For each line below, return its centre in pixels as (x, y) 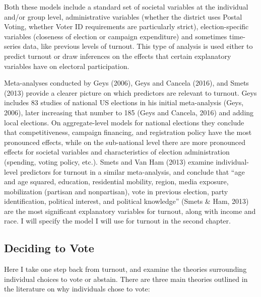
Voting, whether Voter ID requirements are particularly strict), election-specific (126, 26)
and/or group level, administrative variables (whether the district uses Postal (123, 16)
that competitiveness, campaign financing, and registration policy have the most (128, 132)
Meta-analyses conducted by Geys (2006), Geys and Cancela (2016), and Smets (126, 83)
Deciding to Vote (49, 248)
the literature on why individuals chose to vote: (77, 289)
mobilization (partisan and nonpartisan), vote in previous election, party (116, 191)
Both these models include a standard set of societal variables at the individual (126, 7)
